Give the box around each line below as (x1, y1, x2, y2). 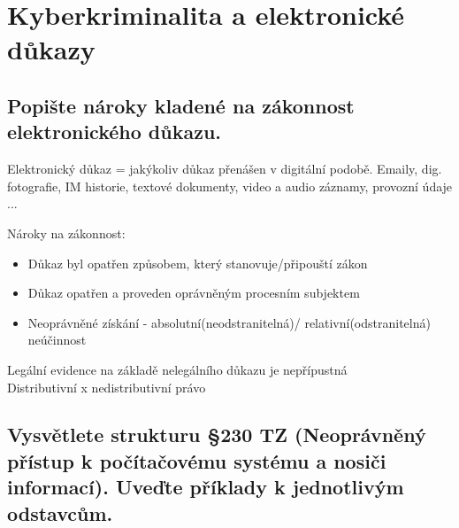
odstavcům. (7, 499, 113, 526)
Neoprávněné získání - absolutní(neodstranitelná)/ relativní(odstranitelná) (27, 313, 431, 331)
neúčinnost (27, 330, 87, 349)
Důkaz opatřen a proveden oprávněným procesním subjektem (27, 283, 360, 302)
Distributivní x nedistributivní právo (7, 377, 206, 396)
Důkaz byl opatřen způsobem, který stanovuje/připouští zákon (27, 253, 368, 272)
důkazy (7, 31, 96, 67)
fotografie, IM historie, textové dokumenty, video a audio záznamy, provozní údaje (7, 176, 453, 195)
